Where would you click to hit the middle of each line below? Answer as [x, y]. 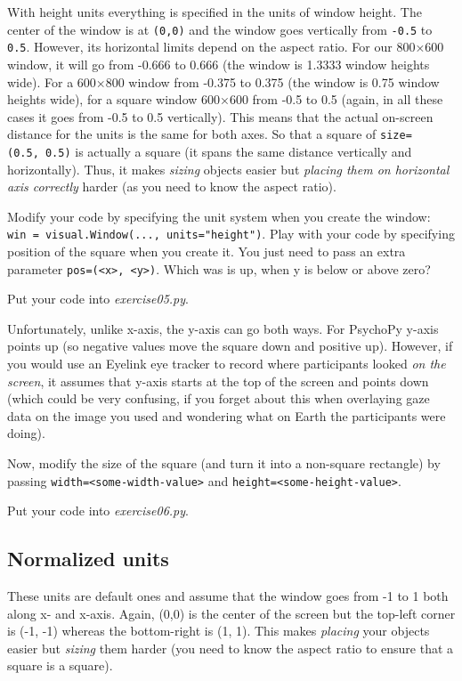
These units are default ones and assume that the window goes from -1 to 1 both [228, 596]
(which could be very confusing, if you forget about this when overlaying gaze [219, 398]
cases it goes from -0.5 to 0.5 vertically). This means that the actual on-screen [220, 116]
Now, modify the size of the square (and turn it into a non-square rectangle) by [224, 463]
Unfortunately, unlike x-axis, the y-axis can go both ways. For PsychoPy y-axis [223, 328]
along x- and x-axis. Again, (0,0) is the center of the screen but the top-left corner [231, 613]
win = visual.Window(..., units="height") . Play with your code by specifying [231, 234]
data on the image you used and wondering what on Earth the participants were [227, 415]
